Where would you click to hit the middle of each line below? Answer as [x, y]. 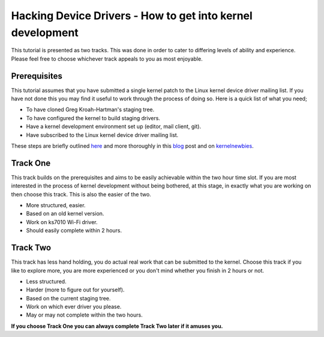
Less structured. [46, 281]
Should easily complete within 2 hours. [74, 231]
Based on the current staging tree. [68, 298]
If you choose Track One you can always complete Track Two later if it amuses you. [117, 326]
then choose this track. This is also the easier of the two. [81, 194]
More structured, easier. [56, 205]
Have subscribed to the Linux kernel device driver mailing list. [102, 135]
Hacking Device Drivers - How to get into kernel [132, 16]
